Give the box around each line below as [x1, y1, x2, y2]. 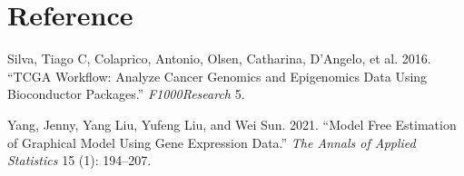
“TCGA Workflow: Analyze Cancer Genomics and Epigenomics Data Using [7, 66, 428, 85]
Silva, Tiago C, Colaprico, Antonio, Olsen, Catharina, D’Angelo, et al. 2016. [7, 49, 431, 68]
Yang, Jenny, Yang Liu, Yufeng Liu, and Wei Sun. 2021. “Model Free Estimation [7, 114, 457, 133]
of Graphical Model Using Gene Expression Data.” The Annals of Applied [7, 132, 416, 152]
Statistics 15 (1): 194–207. [7, 151, 152, 170]
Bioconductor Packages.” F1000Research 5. [7, 84, 245, 103]
